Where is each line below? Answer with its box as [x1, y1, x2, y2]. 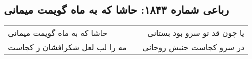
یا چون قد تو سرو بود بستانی [147, 27, 245, 39]
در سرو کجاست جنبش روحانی [142, 41, 245, 53]
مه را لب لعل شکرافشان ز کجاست [8, 41, 127, 53]
